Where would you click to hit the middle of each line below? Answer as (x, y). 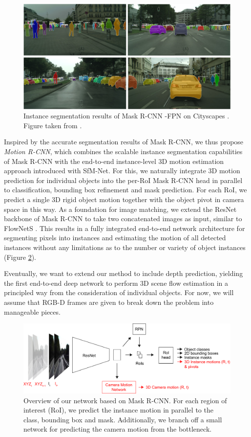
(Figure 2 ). (20, 257)
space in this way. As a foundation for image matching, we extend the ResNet (120, 209)
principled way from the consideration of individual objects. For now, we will (119, 292)
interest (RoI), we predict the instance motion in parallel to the (118, 410)
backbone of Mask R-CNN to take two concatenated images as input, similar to (123, 218)
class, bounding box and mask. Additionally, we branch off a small (123, 419)
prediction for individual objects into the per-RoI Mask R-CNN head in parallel (123, 180)
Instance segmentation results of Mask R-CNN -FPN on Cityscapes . (126, 116)
